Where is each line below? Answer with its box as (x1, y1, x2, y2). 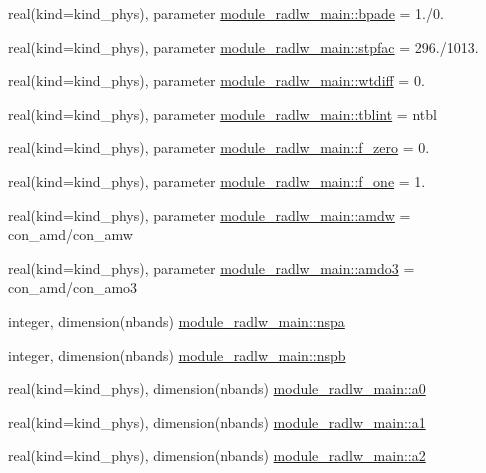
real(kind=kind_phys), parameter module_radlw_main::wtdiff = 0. (8, 70, 425, 91)
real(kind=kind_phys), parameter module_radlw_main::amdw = (8, 204, 411, 225)
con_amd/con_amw (8, 224, 133, 245)
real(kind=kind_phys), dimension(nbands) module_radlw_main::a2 (8, 445, 426, 466)
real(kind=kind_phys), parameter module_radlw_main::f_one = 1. (8, 170, 426, 191)
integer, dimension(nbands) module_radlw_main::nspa (8, 310, 345, 331)
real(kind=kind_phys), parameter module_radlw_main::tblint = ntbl (8, 103, 437, 124)
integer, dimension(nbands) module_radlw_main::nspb (8, 344, 346, 365)
